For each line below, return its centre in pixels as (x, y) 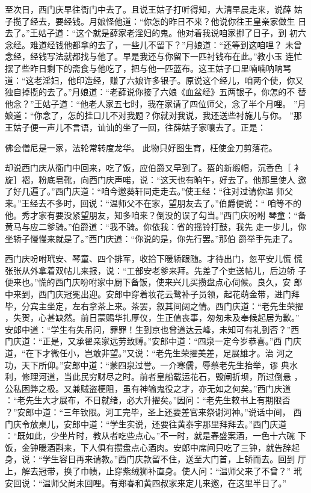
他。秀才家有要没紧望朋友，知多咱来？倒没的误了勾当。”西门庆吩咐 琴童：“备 (155, 215)
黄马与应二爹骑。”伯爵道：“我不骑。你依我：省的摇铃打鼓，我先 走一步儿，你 (155, 227)
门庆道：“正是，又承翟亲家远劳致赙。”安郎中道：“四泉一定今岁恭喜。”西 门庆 (153, 341)
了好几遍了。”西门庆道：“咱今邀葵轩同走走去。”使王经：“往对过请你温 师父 (149, 191)
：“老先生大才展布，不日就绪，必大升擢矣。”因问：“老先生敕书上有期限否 (148, 400)
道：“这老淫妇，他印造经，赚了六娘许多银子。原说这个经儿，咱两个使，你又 (154, 80)
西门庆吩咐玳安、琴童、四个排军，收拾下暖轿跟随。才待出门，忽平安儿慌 (148, 259)
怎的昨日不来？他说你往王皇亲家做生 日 (229, 21)
